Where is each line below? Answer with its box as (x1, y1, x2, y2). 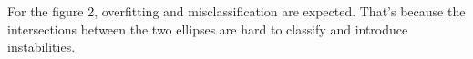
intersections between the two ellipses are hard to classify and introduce (7, 19, 408, 38)
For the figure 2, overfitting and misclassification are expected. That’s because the (7, 2, 466, 20)
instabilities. (7, 37, 76, 56)
